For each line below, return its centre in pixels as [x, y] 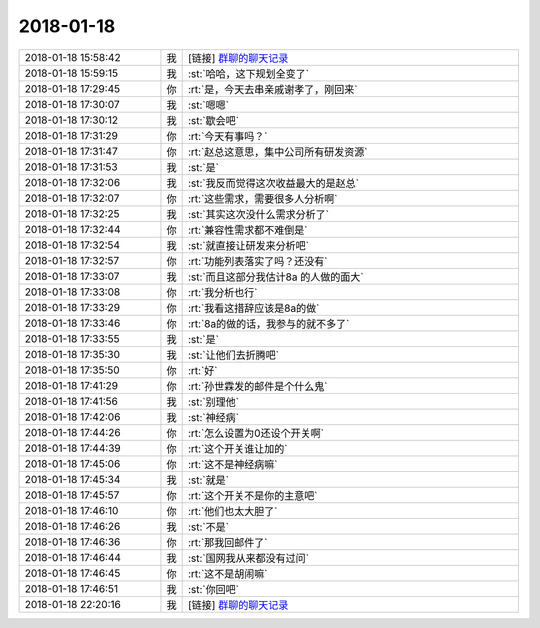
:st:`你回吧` [213, 589]
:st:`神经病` [213, 417]
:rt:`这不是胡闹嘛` [228, 573]
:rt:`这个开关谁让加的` [238, 448]
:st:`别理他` [213, 402]
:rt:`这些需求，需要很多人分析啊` [263, 198]
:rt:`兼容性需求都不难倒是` [248, 230]
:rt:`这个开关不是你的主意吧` [253, 495]
